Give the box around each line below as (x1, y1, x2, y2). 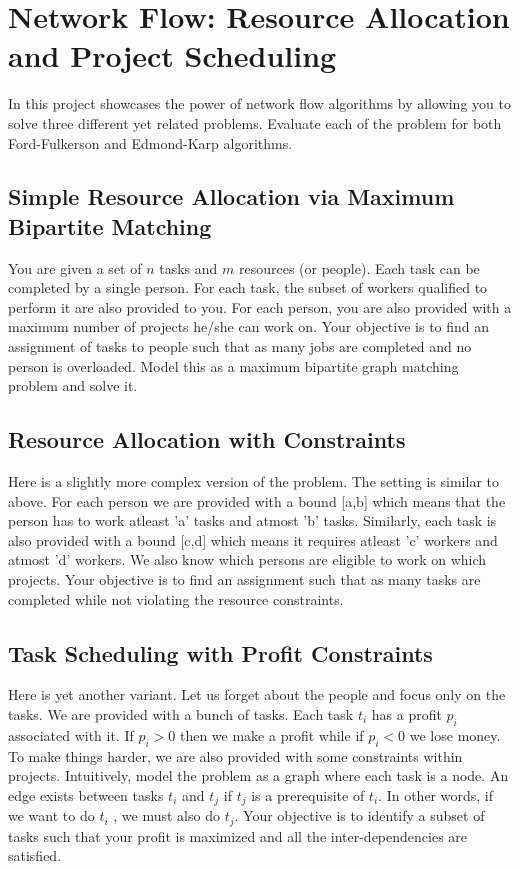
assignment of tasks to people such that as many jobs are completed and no (8, 336, 472, 357)
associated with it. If (8, 724, 134, 745)
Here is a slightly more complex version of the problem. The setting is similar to (8, 471, 499, 492)
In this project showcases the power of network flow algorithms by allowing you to (8, 93, 511, 114)
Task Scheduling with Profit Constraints (8, 637, 433, 668)
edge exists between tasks (8, 784, 164, 805)
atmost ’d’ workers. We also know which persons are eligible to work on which (8, 549, 487, 570)
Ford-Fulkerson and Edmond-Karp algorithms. (8, 132, 293, 153)
